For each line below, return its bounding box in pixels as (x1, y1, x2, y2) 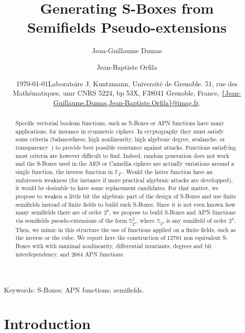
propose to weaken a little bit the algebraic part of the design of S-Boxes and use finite (15, 192, 236, 200)
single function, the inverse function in (15, 168, 113, 176)
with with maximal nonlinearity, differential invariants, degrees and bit (32, 242, 212, 250)
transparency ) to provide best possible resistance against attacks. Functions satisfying (15, 143, 236, 152)
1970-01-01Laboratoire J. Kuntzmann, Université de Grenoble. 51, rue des (16, 78, 238, 88)
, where (136, 216, 155, 224)
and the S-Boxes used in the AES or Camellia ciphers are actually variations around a (15, 159, 234, 168)
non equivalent (184, 234, 221, 242)
